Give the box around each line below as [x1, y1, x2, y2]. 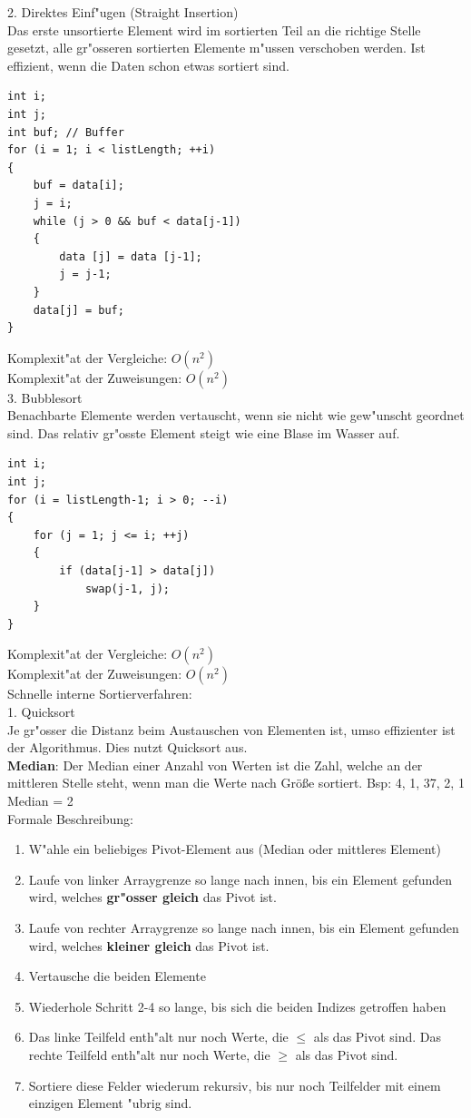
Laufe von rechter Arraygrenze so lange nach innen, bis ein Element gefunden [28, 917, 459, 937]
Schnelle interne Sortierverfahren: [7, 684, 192, 703]
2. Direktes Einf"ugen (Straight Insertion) [7, 3, 239, 21]
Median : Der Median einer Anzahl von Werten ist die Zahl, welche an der [7, 755, 423, 774]
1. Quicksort [7, 702, 75, 721]
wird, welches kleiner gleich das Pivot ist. [28, 936, 270, 955]
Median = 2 [7, 790, 74, 809]
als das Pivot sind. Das [313, 1027, 442, 1046]
